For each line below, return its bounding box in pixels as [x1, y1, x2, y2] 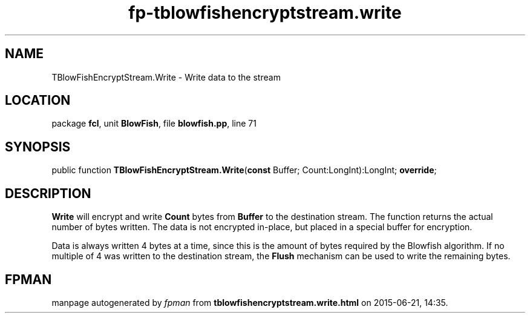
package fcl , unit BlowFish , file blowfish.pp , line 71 [51, 118, 257, 129]
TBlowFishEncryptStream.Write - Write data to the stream [51, 71, 281, 82]
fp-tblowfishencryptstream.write [128, 2, 402, 23]
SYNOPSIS [5, 139, 71, 154]
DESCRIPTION [5, 185, 91, 201]
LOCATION [5, 93, 71, 108]
